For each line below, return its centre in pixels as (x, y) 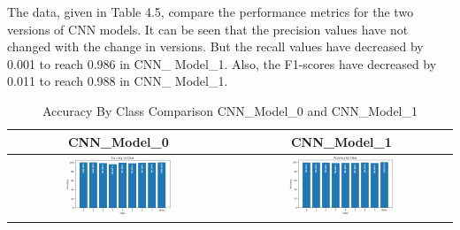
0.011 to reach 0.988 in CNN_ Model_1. (118, 81)
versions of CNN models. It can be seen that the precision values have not (208, 29)
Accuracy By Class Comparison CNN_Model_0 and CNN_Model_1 (230, 110)
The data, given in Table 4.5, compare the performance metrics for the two (211, 11)
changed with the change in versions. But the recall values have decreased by (215, 46)
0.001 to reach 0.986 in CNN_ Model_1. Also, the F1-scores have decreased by (222, 63)
